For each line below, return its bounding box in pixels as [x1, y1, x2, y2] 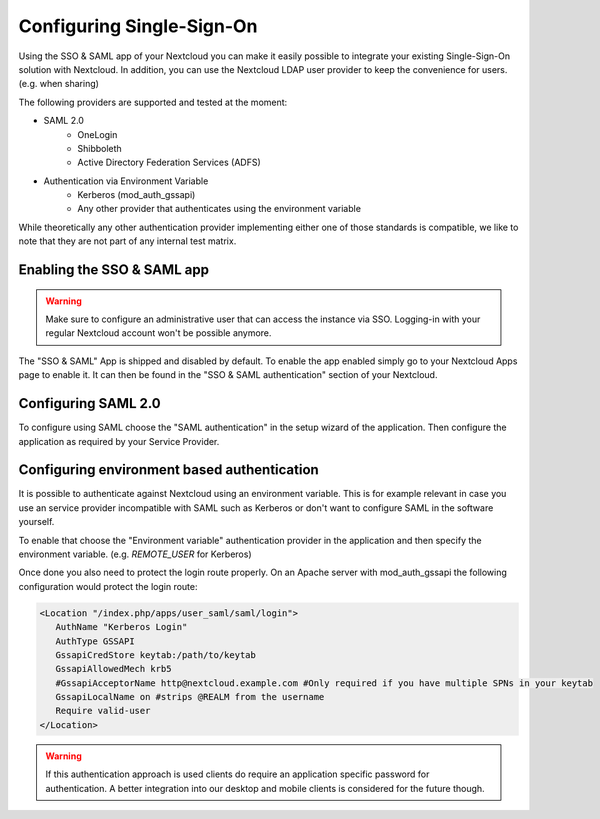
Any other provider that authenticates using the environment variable [77, 203, 362, 215]
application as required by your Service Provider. [18, 435, 220, 447]
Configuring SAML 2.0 [18, 395, 162, 412]
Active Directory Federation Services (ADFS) [77, 156, 262, 169]
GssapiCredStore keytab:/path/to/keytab [55, 649, 257, 660]
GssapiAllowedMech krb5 [55, 663, 172, 675]
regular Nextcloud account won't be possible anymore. [45, 327, 272, 339]
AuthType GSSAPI [55, 635, 135, 647]
